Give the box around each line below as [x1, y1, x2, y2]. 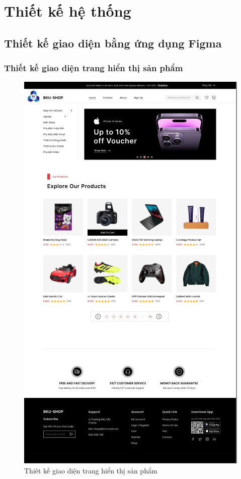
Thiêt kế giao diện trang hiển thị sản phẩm [24, 465, 157, 475]
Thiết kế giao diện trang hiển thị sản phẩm [4, 62, 183, 74]
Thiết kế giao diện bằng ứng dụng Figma [4, 35, 222, 50]
